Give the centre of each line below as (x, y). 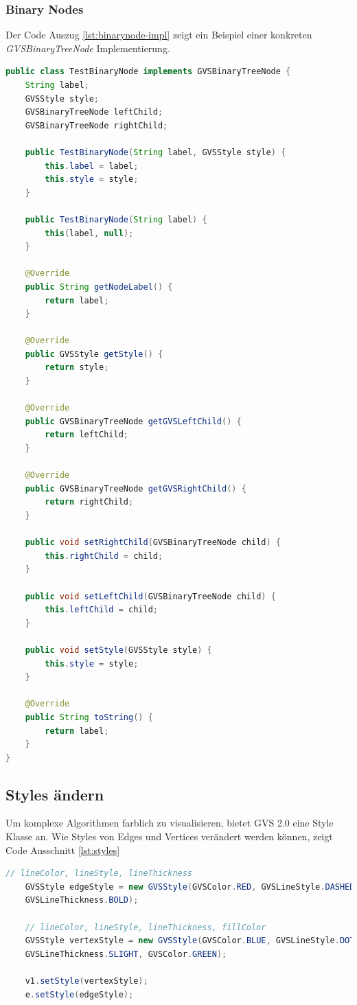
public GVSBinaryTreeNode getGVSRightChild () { (136, 488)
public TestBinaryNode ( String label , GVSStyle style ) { (156, 152)
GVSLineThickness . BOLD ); (82, 900)
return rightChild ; (89, 502)
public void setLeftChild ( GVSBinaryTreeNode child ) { (150, 596)
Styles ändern (55, 794)
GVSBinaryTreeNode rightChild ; (96, 125)
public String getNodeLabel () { (99, 287)
